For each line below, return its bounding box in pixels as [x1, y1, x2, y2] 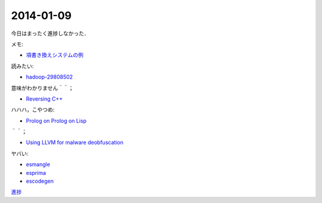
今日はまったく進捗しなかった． [11, 30, 89, 37]
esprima [26, 169, 47, 176]
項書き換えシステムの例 [26, 51, 83, 59]
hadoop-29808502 [26, 73, 73, 80]
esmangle [26, 161, 51, 168]
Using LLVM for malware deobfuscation [26, 139, 123, 146]
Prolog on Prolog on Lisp [26, 117, 86, 124]
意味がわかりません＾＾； [11, 84, 74, 92]
